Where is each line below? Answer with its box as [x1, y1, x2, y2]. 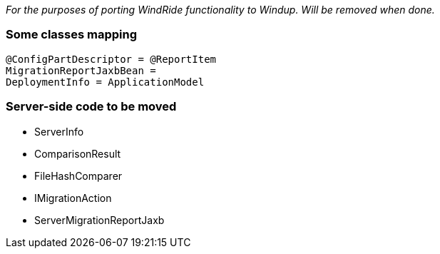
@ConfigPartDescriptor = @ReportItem [6, 53, 217, 65]
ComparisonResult [34, 147, 121, 160]
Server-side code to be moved [6, 99, 177, 114]
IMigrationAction [34, 191, 112, 204]
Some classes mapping [6, 27, 137, 42]
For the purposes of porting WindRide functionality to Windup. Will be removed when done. [6, 4, 435, 16]
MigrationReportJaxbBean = [6, 64, 156, 76]
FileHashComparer [34, 169, 123, 182]
